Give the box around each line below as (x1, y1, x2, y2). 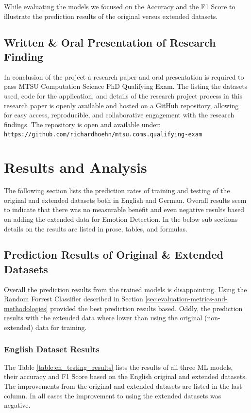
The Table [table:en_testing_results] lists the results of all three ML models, (4, 362, 233, 372)
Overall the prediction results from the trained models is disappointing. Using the (4, 284, 247, 294)
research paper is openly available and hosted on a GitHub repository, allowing (4, 100, 239, 110)
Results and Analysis (4, 157, 147, 177)
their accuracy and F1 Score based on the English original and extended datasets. (4, 371, 247, 381)
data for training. (35, 322, 87, 332)
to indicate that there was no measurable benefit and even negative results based (4, 204, 245, 215)
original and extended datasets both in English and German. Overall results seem (4, 195, 247, 205)
